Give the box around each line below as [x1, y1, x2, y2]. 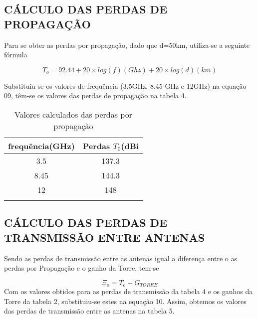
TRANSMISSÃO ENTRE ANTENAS [4, 229, 205, 245]
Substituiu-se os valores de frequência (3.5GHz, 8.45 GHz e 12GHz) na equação [4, 80, 247, 91]
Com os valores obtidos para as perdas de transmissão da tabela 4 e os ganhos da [4, 286, 253, 297]
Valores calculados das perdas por [14, 108, 132, 120]
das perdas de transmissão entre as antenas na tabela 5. [4, 306, 175, 316]
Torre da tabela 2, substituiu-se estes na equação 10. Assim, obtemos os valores [4, 296, 247, 306]
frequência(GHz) [8, 140, 75, 152]
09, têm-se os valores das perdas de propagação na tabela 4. [4, 90, 187, 101]
